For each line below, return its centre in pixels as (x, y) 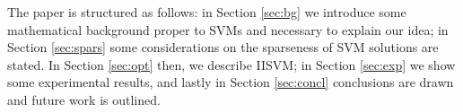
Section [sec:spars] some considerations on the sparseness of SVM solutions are (223, 47)
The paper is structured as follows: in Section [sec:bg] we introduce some (207, 12)
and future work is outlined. (84, 99)
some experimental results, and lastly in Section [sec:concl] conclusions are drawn (231, 82)
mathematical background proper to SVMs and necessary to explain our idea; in (228, 29)
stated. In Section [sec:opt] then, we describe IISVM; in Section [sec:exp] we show (231, 64)
